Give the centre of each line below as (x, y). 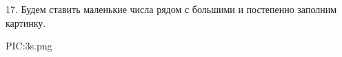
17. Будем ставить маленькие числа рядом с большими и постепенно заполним (171, 9)
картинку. (26, 22)
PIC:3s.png (29, 46)
